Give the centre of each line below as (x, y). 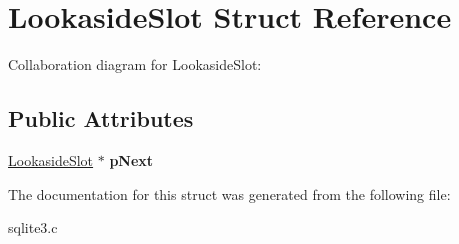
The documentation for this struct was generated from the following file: (229, 193)
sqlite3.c (33, 227)
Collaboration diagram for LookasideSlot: (135, 64)
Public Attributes (101, 118)
